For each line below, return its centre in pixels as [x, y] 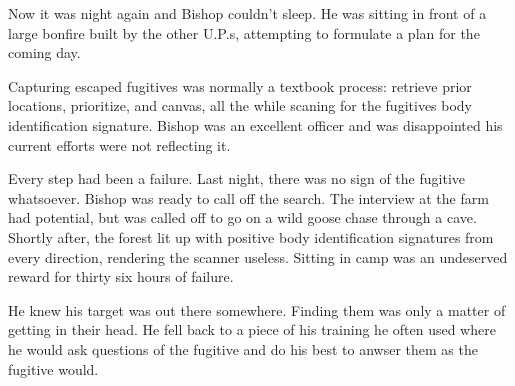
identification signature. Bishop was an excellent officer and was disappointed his [255, 124]
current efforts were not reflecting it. [119, 144]
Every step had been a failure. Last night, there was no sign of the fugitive [236, 178]
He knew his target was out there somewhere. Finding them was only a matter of [257, 309]
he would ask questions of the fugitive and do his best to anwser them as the [243, 348]
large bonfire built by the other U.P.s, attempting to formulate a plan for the [244, 32]
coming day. [44, 52]
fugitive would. [53, 368]
